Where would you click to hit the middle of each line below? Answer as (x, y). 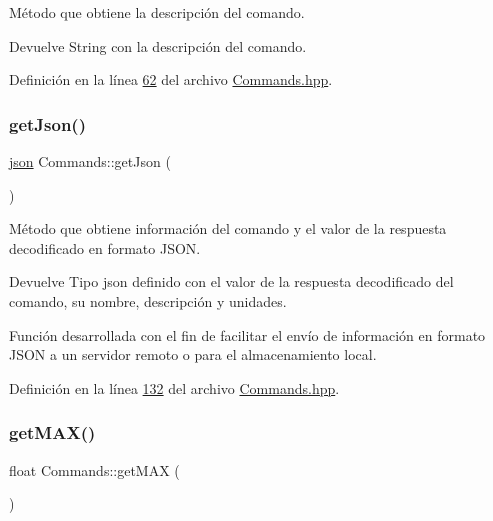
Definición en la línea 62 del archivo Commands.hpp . (171, 79)
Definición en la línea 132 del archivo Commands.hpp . (174, 387)
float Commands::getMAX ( (94, 469)
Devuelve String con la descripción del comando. (158, 45)
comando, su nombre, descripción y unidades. (148, 300)
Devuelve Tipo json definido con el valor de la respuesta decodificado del (231, 281)
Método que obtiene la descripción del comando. (157, 12)
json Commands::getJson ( (90, 161)
